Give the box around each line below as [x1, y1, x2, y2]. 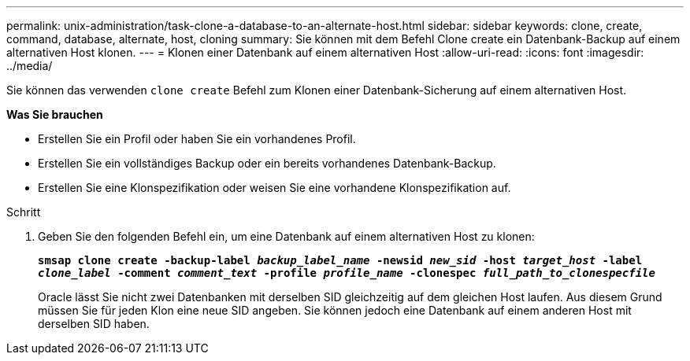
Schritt [6, 205, 41, 219]
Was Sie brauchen [6, 108, 103, 121]
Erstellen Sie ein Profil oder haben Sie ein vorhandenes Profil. [38, 132, 356, 146]
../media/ [6, 59, 53, 72]
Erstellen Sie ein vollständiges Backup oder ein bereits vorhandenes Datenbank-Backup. [38, 157, 496, 170]
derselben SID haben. [38, 317, 150, 330]
